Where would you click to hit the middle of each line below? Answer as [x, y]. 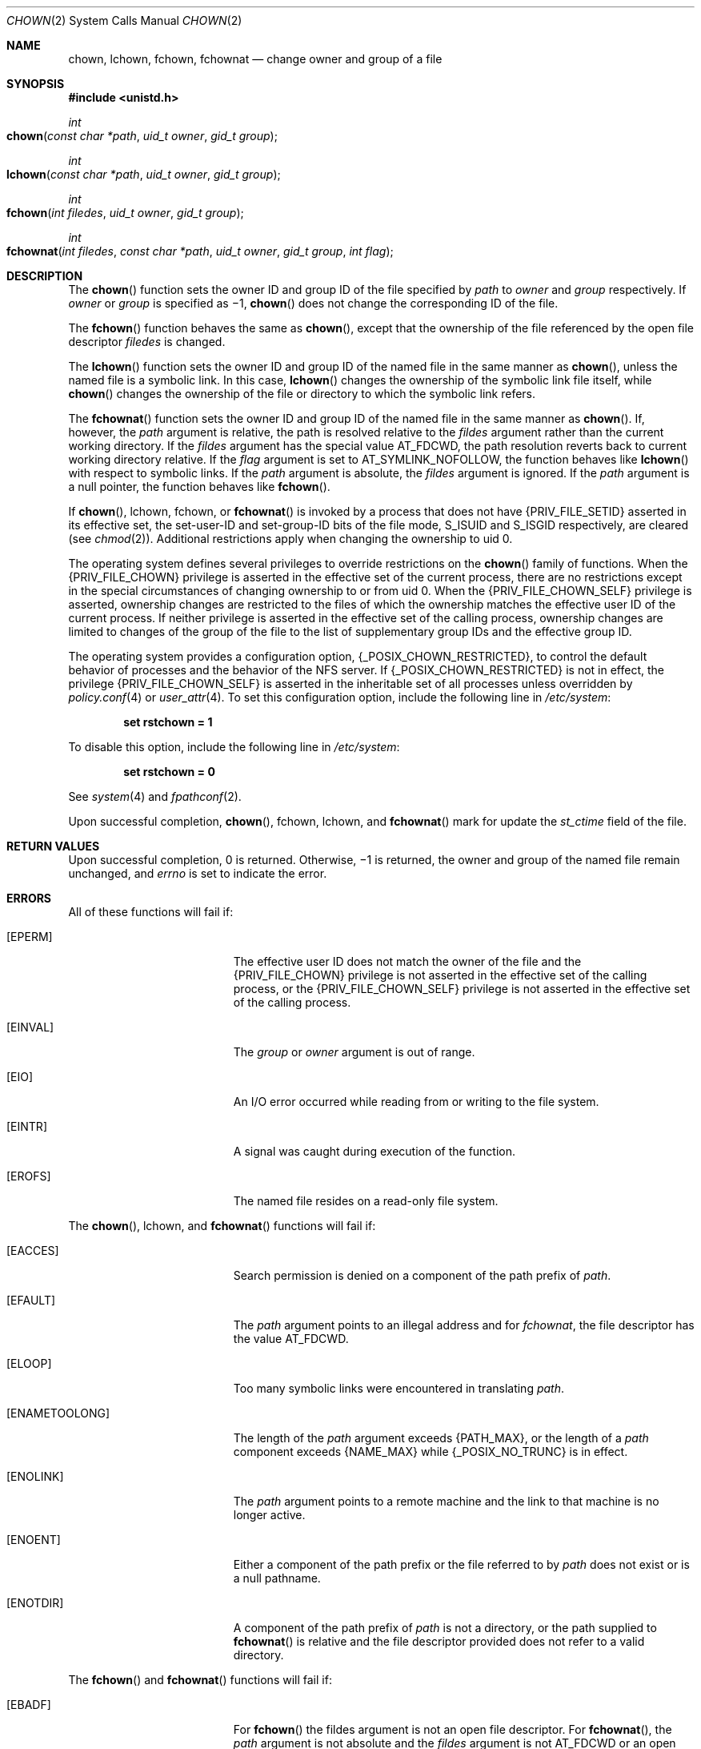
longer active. [269, 1515]
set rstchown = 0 [169, 772]
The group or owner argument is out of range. [354, 1052]
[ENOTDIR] [35, 1603]
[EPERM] [30, 937]
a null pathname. [277, 1578]
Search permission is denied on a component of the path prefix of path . [422, 1275]
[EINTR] [27, 1126]
